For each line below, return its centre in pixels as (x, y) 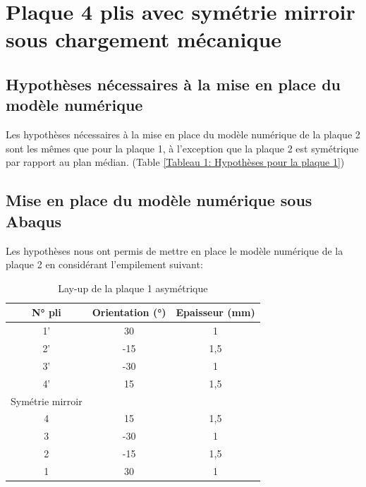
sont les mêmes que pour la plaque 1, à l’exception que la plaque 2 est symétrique (182, 148)
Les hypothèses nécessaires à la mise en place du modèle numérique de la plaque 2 (183, 134)
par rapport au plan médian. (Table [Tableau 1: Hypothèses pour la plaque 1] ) (175, 162)
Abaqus (34, 221)
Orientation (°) (129, 312)
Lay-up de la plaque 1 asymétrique (133, 288)
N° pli (46, 312)
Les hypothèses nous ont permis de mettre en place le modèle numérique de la (175, 250)
